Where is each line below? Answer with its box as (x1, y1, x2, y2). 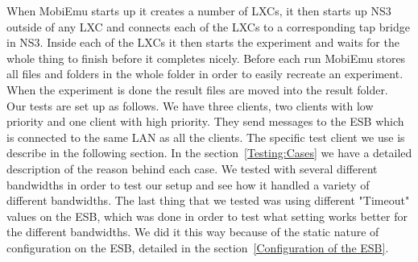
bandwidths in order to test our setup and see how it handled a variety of (6, 176, 370, 193)
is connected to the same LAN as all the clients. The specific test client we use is (6, 128, 405, 145)
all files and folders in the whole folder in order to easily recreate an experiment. (6, 65, 404, 82)
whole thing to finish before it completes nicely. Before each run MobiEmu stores (6, 49, 406, 66)
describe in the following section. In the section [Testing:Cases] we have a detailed (6, 144, 412, 161)
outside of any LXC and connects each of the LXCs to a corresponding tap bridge (6, 18, 410, 35)
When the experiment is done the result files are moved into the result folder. (6, 81, 388, 98)
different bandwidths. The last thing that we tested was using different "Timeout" (6, 192, 410, 209)
